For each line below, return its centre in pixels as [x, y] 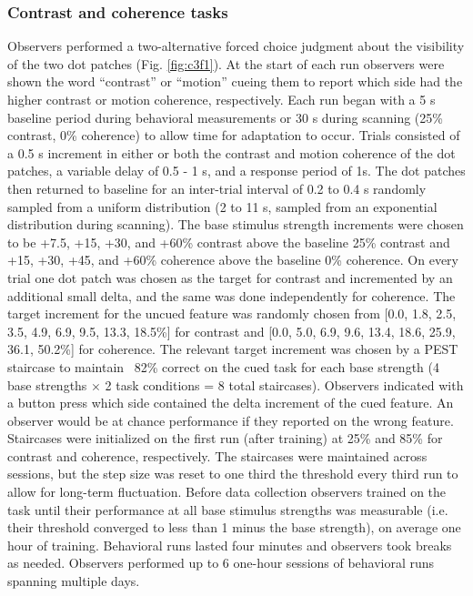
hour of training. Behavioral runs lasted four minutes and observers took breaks [230, 545]
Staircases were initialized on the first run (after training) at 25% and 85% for [225, 438]
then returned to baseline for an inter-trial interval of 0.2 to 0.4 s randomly [217, 188]
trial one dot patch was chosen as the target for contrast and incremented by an [230, 277]
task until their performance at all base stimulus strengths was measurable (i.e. [228, 509]
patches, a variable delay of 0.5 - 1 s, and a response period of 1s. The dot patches [236, 171]
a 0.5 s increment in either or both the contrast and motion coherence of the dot [231, 152]
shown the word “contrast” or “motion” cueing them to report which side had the [235, 81]
